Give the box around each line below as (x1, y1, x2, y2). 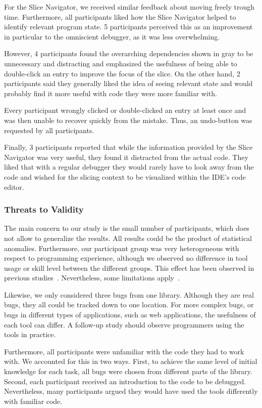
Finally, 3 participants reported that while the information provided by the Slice (4, 142, 253, 152)
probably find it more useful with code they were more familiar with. (4, 88, 217, 98)
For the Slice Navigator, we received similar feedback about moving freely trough (4, 2, 254, 12)
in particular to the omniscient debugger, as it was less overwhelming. (4, 31, 220, 42)
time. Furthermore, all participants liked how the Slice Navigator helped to (4, 11, 236, 22)
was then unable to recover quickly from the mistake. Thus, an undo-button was (4, 114, 252, 125)
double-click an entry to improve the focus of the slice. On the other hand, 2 (4, 68, 240, 78)
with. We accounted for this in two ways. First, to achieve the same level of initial (4, 356, 257, 366)
